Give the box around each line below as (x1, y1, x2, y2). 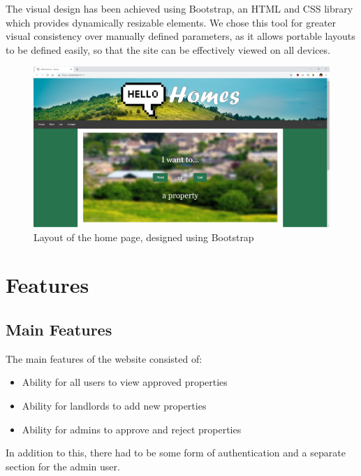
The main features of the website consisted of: (6, 351, 202, 366)
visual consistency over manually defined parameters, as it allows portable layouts (6, 29, 355, 43)
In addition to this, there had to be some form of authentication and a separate (6, 445, 346, 460)
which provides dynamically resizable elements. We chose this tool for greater (6, 15, 337, 29)
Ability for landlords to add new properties (22, 398, 207, 412)
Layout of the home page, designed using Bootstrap (34, 229, 254, 244)
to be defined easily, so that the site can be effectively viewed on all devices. (6, 42, 330, 57)
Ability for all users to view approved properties (22, 375, 228, 389)
